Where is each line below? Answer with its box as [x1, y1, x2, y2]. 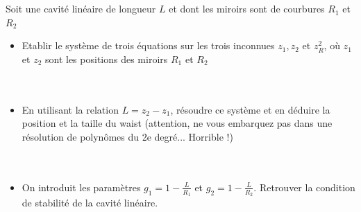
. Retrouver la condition [253, 179, 355, 194]
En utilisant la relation [22, 102, 119, 116]
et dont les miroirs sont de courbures [169, 1, 325, 16]
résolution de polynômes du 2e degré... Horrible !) [22, 129, 233, 143]
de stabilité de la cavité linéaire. [22, 195, 158, 209]
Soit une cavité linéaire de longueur [6, 1, 156, 16]
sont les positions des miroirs [44, 51, 168, 66]
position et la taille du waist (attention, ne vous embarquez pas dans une [22, 116, 333, 130]
